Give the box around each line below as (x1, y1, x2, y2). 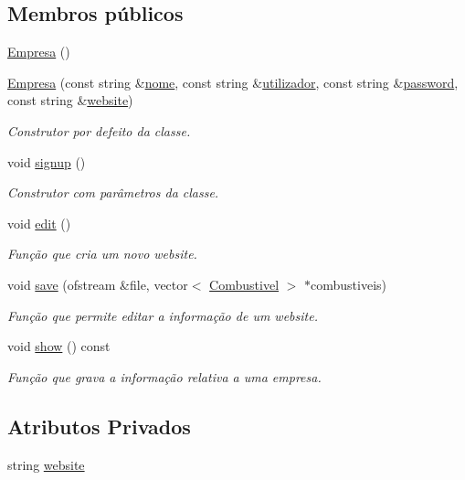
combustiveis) (311, 274, 387, 293)
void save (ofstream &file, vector (7, 274, 188, 293)
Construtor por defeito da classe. (7, 121, 191, 140)
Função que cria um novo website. (7, 244, 197, 263)
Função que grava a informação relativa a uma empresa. (7, 367, 322, 386)
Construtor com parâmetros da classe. (7, 183, 219, 202)
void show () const (7, 336, 111, 356)
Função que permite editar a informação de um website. (7, 305, 318, 325)
